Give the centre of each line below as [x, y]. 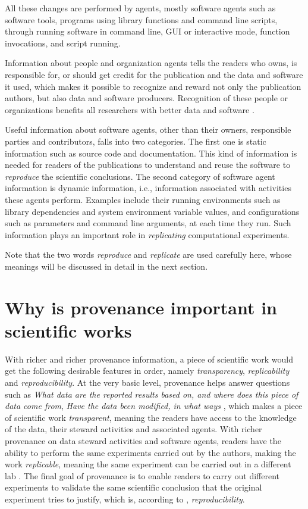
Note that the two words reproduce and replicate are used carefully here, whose [148, 254]
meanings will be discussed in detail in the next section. [106, 266]
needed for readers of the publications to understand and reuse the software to [148, 165]
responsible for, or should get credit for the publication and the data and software [154, 74]
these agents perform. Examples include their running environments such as [143, 199]
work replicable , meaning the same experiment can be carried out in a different [148, 464]
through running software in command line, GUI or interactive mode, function [147, 31]
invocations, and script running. [63, 43]
